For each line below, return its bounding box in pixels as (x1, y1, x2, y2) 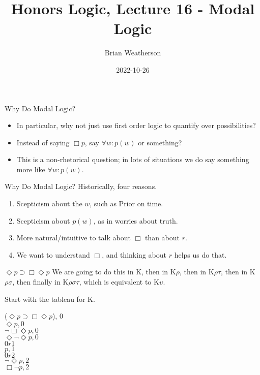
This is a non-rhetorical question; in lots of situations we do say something (16, 154, 249, 165)
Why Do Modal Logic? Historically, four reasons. (5, 181, 157, 192)
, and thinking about (102, 249, 166, 260)
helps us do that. (174, 249, 227, 260)
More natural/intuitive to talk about (16, 232, 131, 243)
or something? (138, 137, 182, 147)
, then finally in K (12, 276, 69, 287)
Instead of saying (16, 137, 70, 147)
